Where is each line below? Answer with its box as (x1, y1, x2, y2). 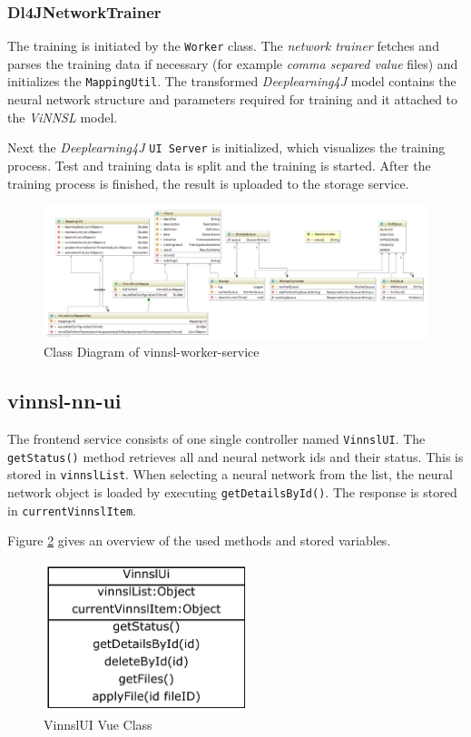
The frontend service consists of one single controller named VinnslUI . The (7, 428, 426, 447)
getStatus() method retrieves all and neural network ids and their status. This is (7, 447, 464, 466)
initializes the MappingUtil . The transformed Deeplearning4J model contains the (7, 72, 456, 91)
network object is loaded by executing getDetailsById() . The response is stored (7, 482, 457, 501)
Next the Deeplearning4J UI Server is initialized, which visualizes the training (7, 138, 446, 157)
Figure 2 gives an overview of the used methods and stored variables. (7, 531, 391, 550)
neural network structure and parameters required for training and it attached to (7, 90, 458, 109)
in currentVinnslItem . (7, 500, 136, 519)
